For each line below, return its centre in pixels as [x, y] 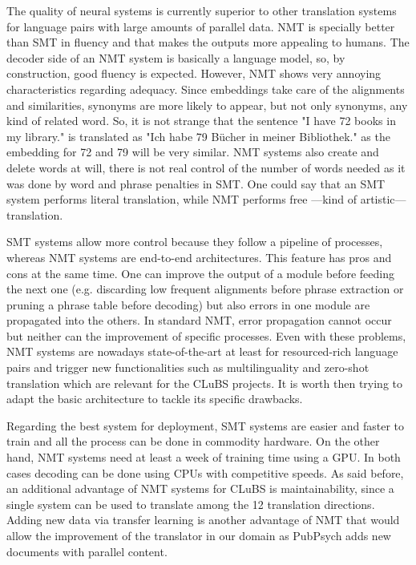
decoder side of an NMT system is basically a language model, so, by [176, 57]
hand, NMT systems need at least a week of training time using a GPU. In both [204, 457]
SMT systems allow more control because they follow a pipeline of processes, [195, 242]
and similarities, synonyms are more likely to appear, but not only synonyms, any [207, 105]
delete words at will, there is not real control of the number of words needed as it [206, 167]
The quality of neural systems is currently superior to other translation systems [202, 10]
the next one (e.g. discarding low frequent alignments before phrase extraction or [205, 289]
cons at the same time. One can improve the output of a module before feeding [200, 273]
